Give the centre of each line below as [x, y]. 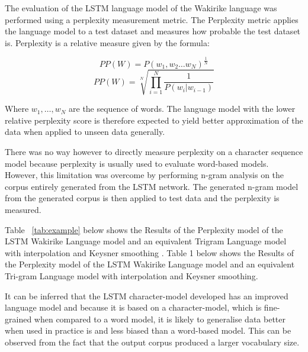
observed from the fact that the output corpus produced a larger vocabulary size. [152, 342]
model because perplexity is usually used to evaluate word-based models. [137, 163]
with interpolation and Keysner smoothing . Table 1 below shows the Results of [150, 252]
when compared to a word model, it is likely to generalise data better [160, 319]
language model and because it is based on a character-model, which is [133, 307]
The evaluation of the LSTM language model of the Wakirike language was [141, 8]
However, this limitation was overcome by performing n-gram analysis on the [145, 175]
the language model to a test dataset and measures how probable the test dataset [153, 31]
